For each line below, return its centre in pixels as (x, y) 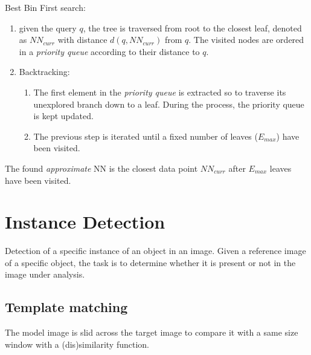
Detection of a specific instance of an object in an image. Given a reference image (155, 251)
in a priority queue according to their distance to (109, 51)
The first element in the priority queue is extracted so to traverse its (160, 92)
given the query (48, 28)
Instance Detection (85, 222)
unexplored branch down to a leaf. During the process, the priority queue (169, 104)
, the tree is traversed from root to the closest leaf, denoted (192, 28)
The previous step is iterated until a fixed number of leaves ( (146, 136)
